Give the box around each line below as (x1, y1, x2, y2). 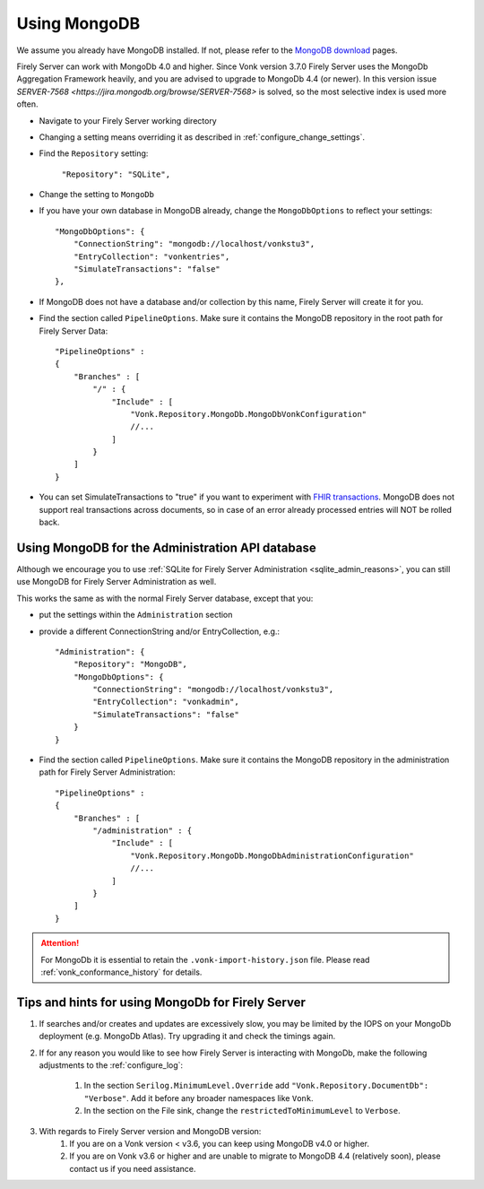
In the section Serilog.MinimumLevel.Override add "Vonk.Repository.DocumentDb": (83, 1081, 429, 1091)
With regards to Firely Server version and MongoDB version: (39, 1125, 262, 1136)
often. (16, 99, 39, 109)
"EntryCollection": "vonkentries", (73, 251, 230, 262)
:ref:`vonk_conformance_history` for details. (40, 967, 203, 977)
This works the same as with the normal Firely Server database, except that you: (16, 593, 314, 603)
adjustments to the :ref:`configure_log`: (39, 1059, 184, 1071)
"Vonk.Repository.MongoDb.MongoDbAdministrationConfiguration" (130, 850, 414, 861)
